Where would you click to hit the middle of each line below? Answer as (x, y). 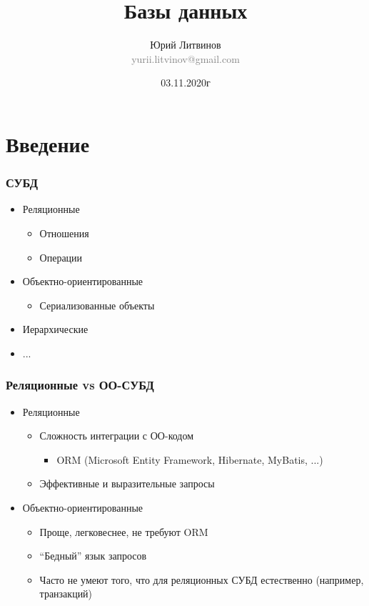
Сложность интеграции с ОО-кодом (117, 436)
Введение (48, 143)
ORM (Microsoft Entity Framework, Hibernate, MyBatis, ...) (190, 459)
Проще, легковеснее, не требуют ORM (124, 531)
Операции (61, 257)
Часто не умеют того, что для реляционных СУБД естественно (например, (202, 579)
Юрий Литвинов (186, 45)
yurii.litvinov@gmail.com (186, 58)
